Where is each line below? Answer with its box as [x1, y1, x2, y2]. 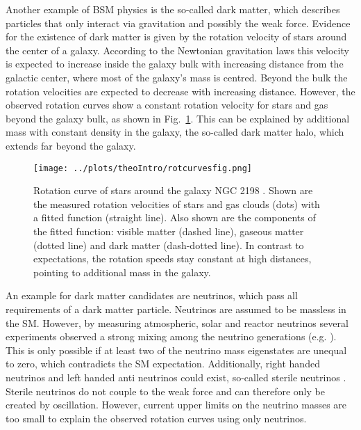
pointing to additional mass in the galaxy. [33, 264, 211, 279]
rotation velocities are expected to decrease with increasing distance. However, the [6, 83, 355, 98]
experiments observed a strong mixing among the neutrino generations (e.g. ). [6, 329, 337, 344]
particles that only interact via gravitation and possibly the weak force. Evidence [6, 15, 351, 30]
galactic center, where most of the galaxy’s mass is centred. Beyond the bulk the [6, 70, 348, 84]
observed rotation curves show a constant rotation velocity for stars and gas [6, 97, 328, 112]
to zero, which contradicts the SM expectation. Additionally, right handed [6, 356, 320, 371]
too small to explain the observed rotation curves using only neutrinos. [6, 411, 307, 425]
